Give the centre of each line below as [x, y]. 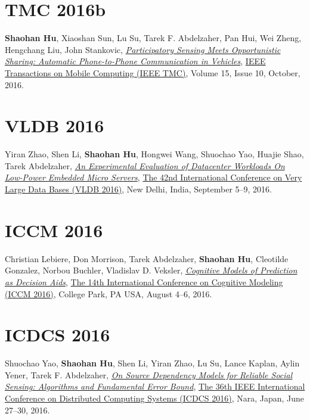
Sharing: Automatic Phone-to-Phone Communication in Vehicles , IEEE [135, 61]
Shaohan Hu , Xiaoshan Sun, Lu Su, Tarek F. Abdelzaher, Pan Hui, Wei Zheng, [153, 38]
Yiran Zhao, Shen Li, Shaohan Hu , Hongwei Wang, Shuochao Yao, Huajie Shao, [154, 154]
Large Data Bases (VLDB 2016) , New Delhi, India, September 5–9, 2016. [139, 189]
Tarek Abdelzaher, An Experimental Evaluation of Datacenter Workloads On [145, 165]
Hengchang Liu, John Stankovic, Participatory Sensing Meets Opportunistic [143, 49]
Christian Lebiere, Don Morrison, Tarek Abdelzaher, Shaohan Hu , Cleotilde [147, 258]
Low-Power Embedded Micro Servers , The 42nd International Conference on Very [154, 177]
